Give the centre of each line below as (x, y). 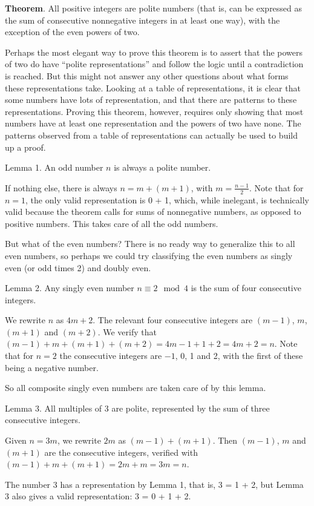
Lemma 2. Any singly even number (70, 288)
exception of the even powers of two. (72, 32)
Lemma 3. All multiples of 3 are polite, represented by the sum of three (137, 408)
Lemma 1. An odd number (54, 167)
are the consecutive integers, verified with (121, 452)
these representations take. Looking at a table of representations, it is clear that (153, 87)
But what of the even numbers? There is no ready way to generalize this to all (150, 244)
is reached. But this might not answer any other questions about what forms (147, 75)
